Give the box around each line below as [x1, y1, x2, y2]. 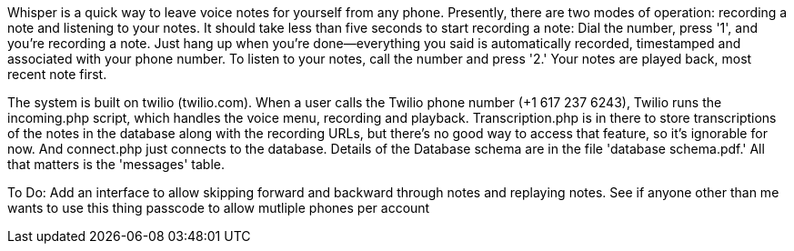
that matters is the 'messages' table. [7, 156, 226, 172]
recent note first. [7, 66, 107, 82]
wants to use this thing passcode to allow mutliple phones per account [7, 200, 430, 216]
